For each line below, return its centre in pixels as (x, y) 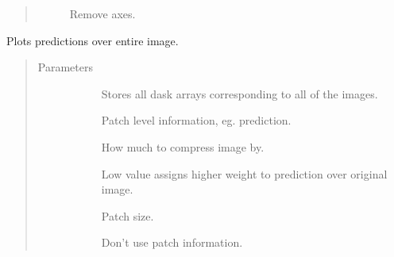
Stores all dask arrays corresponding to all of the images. (239, 93)
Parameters (65, 67)
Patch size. (127, 215)
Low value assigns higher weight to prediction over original (244, 173)
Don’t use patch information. (172, 242)
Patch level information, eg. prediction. (196, 120)
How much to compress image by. (183, 146)
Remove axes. (102, 13)
